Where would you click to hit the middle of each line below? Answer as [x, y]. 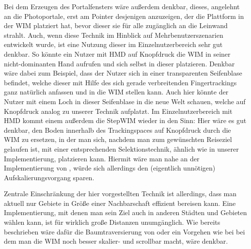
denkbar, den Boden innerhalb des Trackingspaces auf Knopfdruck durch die [118, 130]
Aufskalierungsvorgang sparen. [49, 177]
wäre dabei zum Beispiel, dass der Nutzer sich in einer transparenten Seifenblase [123, 73]
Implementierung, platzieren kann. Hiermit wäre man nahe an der [102, 158]
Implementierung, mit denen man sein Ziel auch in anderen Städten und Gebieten [125, 212]
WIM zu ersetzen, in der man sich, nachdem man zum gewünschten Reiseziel [118, 139]
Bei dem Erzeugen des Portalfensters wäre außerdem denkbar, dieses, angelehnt [122, 6]
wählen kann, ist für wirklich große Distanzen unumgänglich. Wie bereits [112, 222]
